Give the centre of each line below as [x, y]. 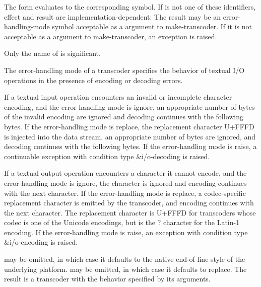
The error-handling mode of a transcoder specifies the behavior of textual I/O [124, 70]
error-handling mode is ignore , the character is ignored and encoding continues [125, 183]
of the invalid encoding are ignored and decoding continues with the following [124, 117]
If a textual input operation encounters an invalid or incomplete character [118, 97]
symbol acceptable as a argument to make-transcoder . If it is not [152, 26]
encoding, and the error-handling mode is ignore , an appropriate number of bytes [129, 106]
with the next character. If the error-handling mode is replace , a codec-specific [125, 193]
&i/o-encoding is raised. [41, 242]
